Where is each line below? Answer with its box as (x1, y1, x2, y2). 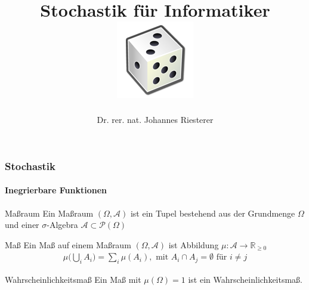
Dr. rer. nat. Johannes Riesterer (97, 113, 214, 126)
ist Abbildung (168, 238, 219, 251)
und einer (5, 218, 39, 231)
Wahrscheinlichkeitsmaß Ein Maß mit (5, 273, 141, 286)
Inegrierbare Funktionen (5, 184, 107, 196)
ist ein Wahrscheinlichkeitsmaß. (188, 273, 303, 286)
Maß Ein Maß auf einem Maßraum (5, 238, 131, 251)
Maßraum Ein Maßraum (5, 206, 94, 219)
